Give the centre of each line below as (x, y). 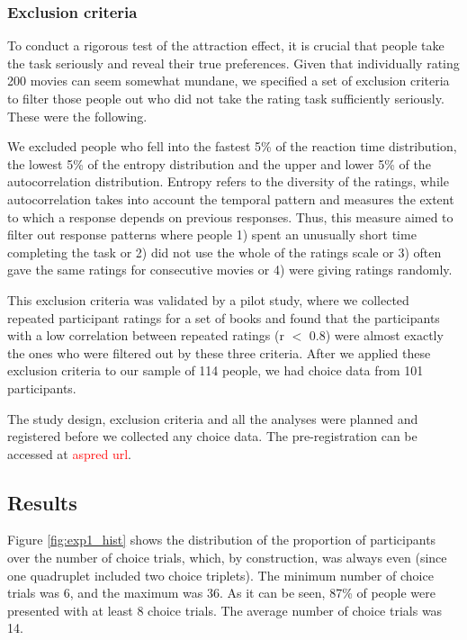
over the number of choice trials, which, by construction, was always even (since (227, 558)
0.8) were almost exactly (376, 335)
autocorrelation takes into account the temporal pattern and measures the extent (231, 198)
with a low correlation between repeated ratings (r (146, 335)
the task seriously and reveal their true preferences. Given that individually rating (233, 63)
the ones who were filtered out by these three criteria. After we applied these (219, 352)
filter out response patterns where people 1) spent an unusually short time (212, 234)
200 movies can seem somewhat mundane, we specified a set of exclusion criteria (229, 81)
